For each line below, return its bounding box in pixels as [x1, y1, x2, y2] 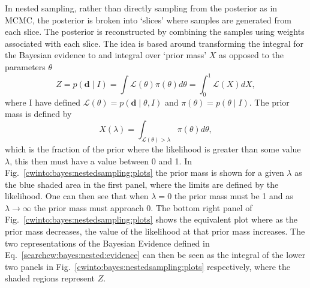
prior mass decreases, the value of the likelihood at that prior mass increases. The [5, 225, 305, 238]
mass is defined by [5, 107, 72, 120]
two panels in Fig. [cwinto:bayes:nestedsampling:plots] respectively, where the [5, 260, 290, 272]
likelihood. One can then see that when [5, 190, 149, 202]
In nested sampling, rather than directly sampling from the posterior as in [5, 2, 278, 14]
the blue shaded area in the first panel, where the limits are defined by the [5, 178, 279, 190]
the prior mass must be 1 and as [174, 190, 293, 202]
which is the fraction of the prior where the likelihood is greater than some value [5, 142, 301, 155]
